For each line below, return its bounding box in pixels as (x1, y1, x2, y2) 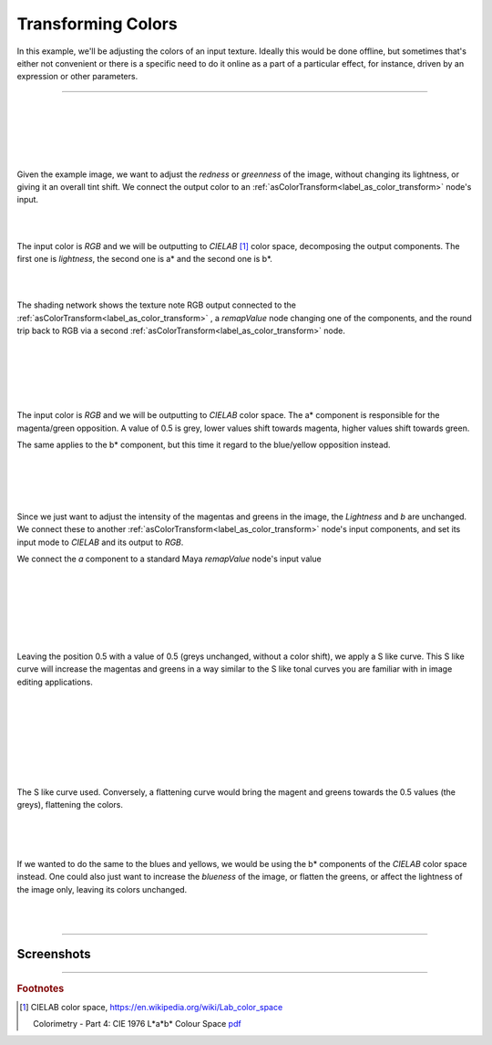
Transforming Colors (16, 14, 178, 34)
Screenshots (16, 946, 91, 962)
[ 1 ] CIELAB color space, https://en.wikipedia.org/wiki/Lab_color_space (19, 1002, 283, 1013)
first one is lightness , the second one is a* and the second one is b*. (16, 254, 273, 265)
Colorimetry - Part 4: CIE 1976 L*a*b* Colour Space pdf (33, 1019, 241, 1029)
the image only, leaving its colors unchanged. (16, 883, 188, 894)
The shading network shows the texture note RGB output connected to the (16, 299, 296, 310)
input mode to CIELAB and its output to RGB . (16, 537, 184, 548)
